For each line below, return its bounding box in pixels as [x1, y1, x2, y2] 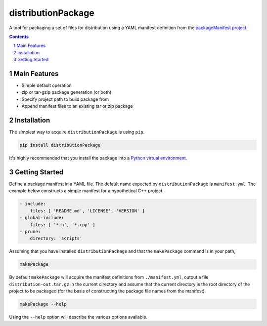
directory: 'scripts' [30, 236, 83, 242]
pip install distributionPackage [19, 142, 101, 148]
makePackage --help [19, 301, 67, 307]
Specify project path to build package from [21, 96, 109, 102]
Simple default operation [21, 82, 72, 88]
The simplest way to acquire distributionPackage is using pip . [9, 129, 145, 135]
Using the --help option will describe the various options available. [9, 314, 148, 320]
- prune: [19, 229, 41, 234]
